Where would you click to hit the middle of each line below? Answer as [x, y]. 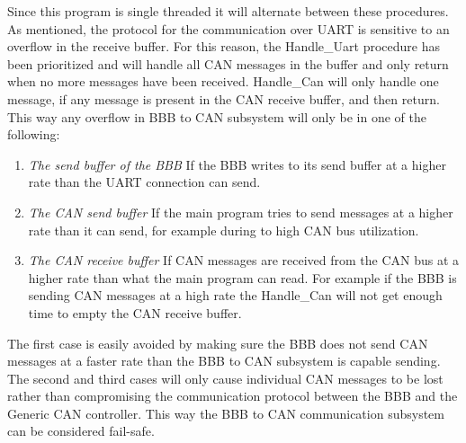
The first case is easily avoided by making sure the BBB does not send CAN [218, 343]
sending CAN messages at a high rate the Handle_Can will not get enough [235, 295]
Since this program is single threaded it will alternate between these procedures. [228, 11]
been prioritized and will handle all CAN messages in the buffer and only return [228, 63]
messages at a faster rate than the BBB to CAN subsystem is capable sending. [224, 361]
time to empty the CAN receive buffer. [135, 312]
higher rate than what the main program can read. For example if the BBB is [242, 277]
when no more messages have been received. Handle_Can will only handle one [223, 81]
